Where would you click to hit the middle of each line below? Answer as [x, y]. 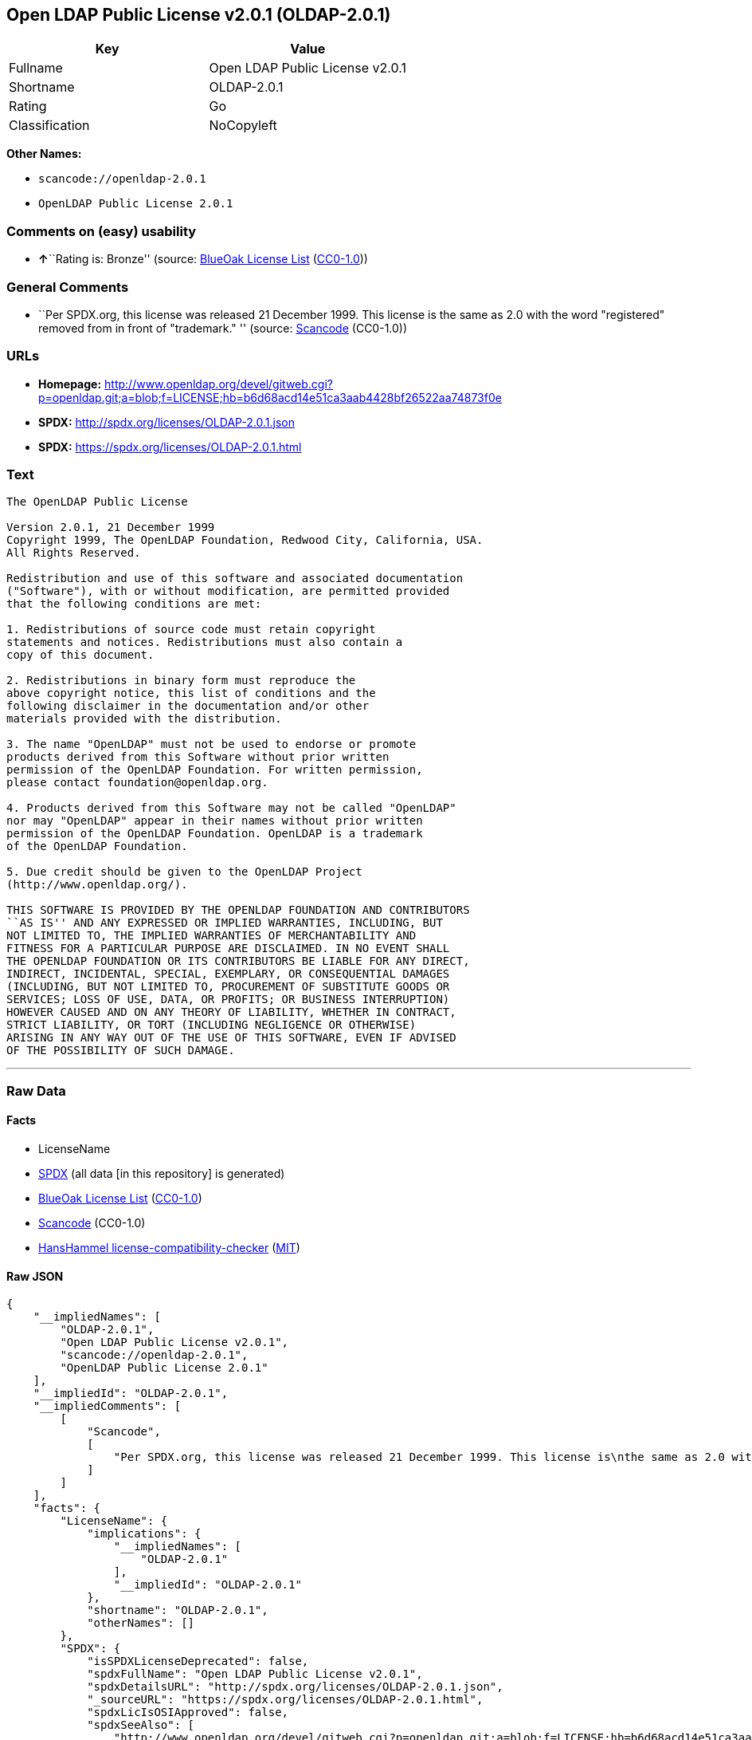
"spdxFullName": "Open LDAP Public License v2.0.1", [255, 1674]
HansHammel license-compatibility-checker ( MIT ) [169, 1248]
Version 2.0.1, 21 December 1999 [111, 528]
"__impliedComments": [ [107, 1406]
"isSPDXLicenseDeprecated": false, [198, 1661]
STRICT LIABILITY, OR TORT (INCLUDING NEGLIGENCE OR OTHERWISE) [211, 1025]
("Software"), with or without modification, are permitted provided [228, 591]
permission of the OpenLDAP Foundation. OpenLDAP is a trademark [215, 834]
